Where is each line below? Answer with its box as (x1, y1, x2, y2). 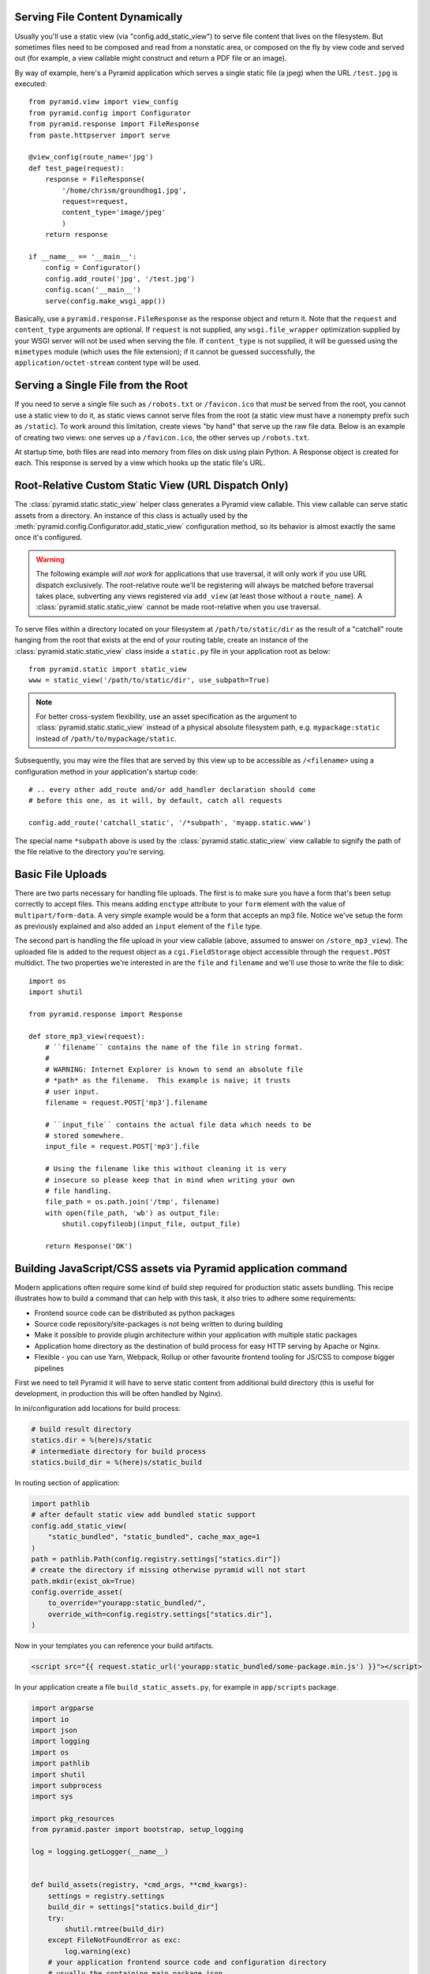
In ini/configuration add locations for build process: (14, 1403, 181, 1413)
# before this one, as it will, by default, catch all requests (28, 796, 283, 805)
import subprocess (31, 1781, 103, 1790)
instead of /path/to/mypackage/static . (36, 734, 177, 743)
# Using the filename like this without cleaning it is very (44, 1165, 287, 1173)
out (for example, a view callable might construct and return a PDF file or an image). (14, 54, 287, 63)
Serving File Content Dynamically (14, 10, 183, 24)
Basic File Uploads (14, 867, 107, 880)
